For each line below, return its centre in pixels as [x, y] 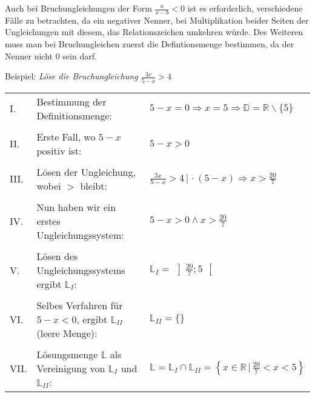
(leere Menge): [67, 333]
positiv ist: [59, 150]
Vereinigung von [71, 368]
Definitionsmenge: [74, 115]
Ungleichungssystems [81, 270]
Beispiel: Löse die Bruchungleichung [71, 76]
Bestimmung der [71, 101]
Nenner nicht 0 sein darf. [51, 55]
